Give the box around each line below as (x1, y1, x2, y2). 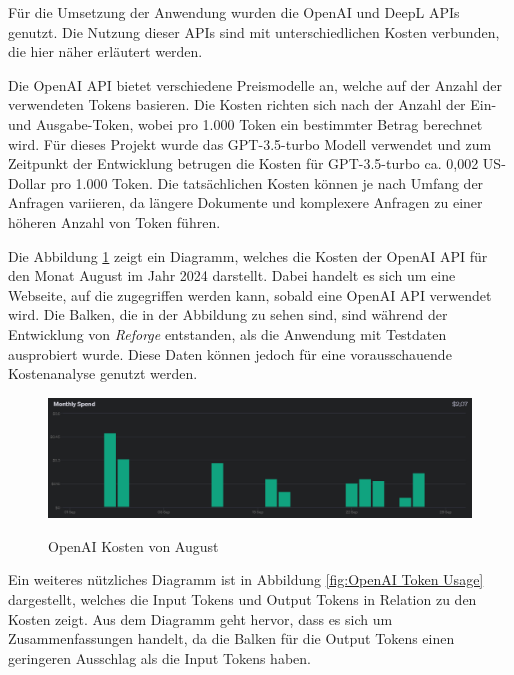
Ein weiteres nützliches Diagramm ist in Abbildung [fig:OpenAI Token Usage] (8, 569, 484, 590)
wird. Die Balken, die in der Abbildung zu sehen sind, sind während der (8, 304, 448, 325)
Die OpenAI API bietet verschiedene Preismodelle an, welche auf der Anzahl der (8, 74, 502, 95)
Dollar (8, 172, 46, 193)
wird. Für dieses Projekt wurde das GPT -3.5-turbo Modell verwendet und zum (8, 133, 492, 154)
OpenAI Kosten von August (48, 535, 219, 556)
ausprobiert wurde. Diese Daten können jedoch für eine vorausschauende (8, 343, 452, 364)
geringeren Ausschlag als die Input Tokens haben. (8, 647, 311, 668)
